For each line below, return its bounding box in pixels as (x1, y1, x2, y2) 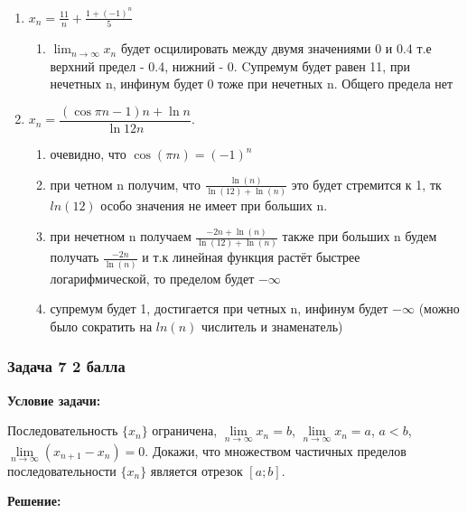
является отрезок (150, 461, 243, 480)
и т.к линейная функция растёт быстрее (142, 247, 360, 266)
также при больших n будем (282, 227, 437, 246)
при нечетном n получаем (50, 227, 191, 246)
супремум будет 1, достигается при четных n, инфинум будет (50, 299, 388, 318)
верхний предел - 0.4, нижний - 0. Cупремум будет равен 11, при (50, 56, 410, 75)
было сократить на (50, 316, 153, 335)
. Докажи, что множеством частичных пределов (145, 441, 406, 460)
